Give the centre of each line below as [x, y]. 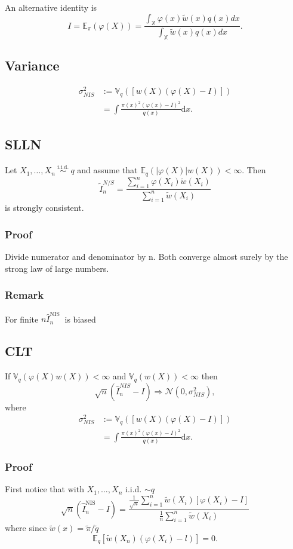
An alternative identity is [51, 7]
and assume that [107, 170]
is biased [80, 319]
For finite [22, 319]
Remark [24, 295]
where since [26, 528]
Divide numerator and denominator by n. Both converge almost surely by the [146, 257]
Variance [32, 65]
